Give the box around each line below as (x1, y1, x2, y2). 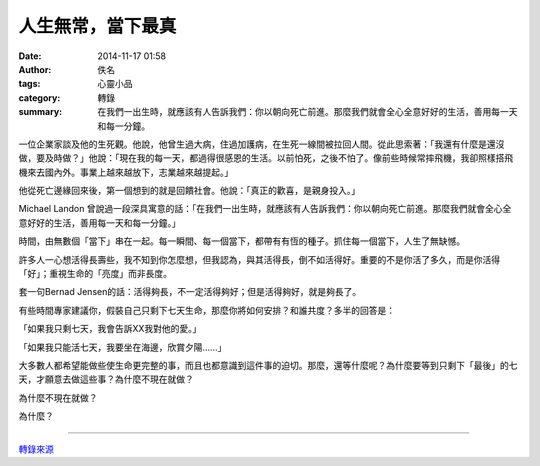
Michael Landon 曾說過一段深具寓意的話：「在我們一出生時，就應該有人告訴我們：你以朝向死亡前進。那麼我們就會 (18, 203, 485, 215)
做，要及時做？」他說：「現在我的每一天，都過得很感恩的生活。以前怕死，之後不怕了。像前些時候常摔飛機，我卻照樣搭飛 (18, 152, 514, 164)
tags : (18, 78, 41, 90)
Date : (18, 50, 42, 62)
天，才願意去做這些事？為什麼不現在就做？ (18, 373, 194, 385)
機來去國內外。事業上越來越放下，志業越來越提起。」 (18, 166, 234, 178)
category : (18, 91, 61, 104)
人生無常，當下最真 (18, 15, 177, 37)
